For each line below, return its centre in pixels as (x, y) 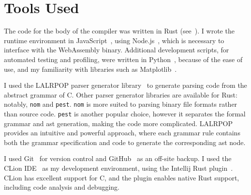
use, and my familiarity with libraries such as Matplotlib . (90, 69)
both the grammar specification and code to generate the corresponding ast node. (125, 142)
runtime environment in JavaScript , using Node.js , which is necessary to (114, 40)
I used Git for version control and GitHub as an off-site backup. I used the (118, 158)
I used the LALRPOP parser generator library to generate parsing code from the (125, 85)
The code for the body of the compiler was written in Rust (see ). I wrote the (119, 31)
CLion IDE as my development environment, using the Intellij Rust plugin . (118, 168)
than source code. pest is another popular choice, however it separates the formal (125, 113)
